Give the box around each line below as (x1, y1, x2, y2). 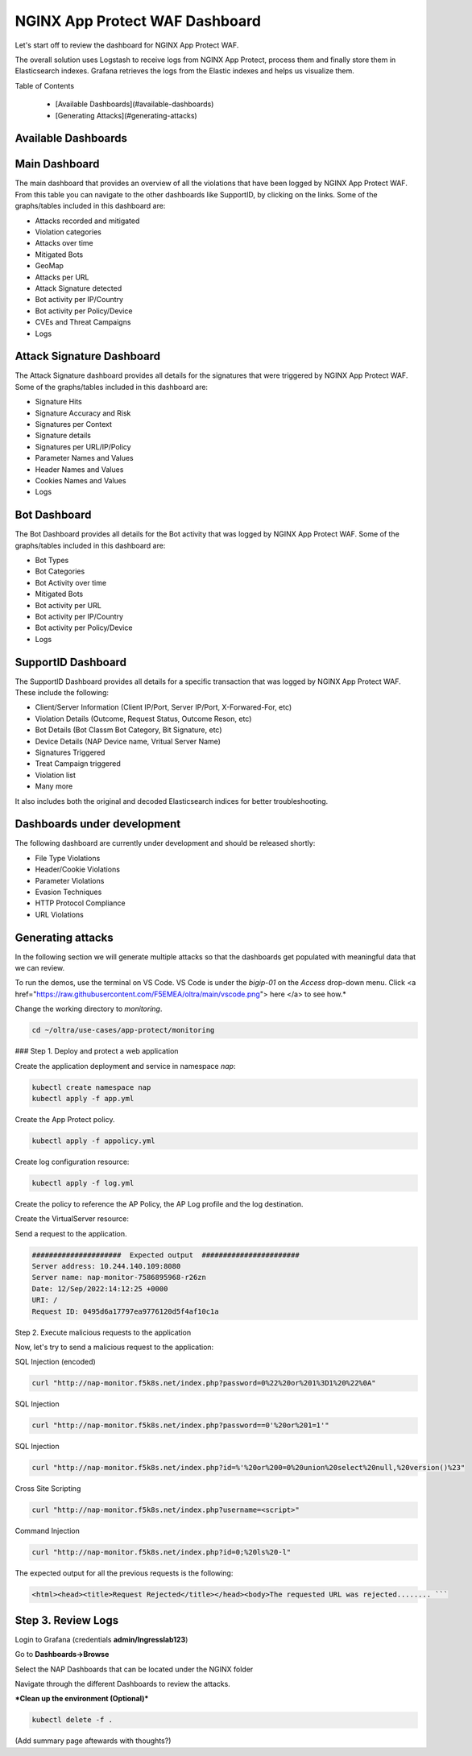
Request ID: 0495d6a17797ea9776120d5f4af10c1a (31, 1307, 219, 1316)
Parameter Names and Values (35, 453, 135, 463)
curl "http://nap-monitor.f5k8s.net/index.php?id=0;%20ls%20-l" (31, 1547, 292, 1557)
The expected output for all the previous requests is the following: (14, 1568, 234, 1578)
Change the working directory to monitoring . (14, 1004, 163, 1014)
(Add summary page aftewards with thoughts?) (14, 1736, 172, 1746)
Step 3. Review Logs (14, 1613, 119, 1627)
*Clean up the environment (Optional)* (14, 1694, 149, 1704)
